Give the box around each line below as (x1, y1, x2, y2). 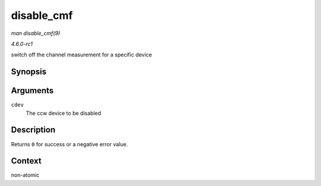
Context (11, 156, 42, 166)
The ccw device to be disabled (26, 110, 101, 117)
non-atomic (11, 172, 40, 179)
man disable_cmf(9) (11, 30, 61, 37)
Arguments (11, 86, 54, 96)
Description (11, 125, 56, 135)
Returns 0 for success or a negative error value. (11, 140, 128, 147)
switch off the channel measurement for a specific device (11, 51, 152, 59)
